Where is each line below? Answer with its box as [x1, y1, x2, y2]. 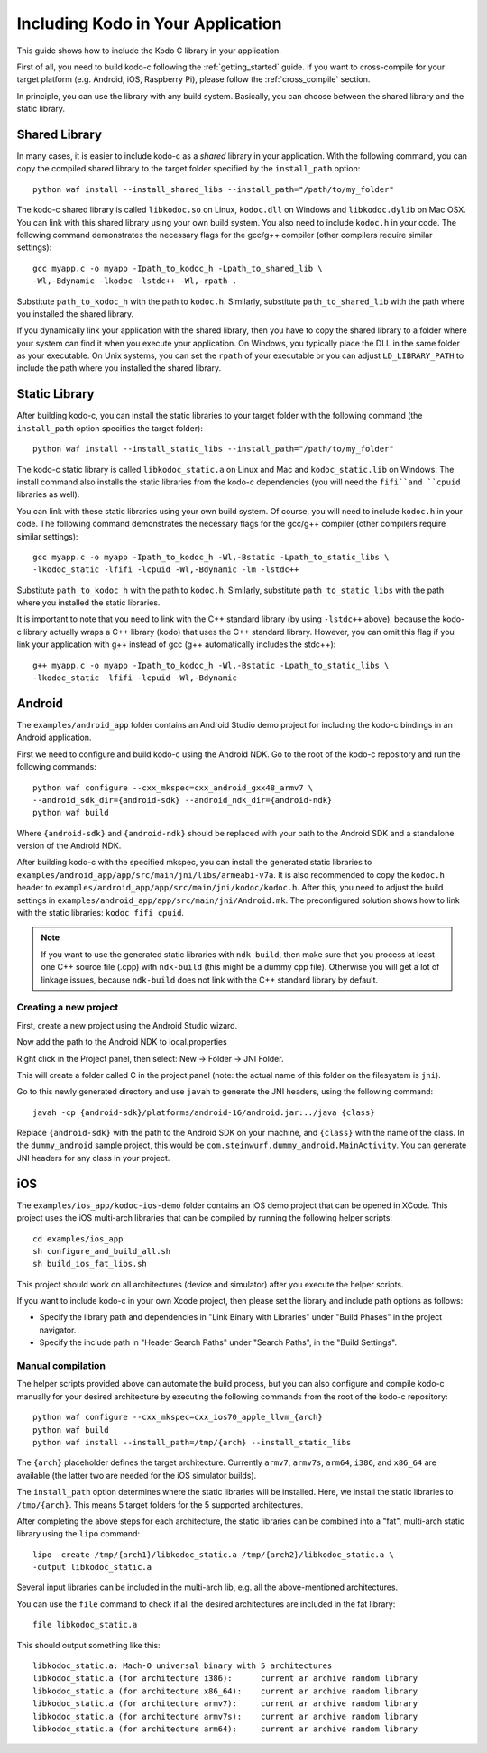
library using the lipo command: [16, 1528, 140, 1539]
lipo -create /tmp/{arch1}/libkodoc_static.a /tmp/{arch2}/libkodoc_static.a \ [32, 1549, 394, 1560]
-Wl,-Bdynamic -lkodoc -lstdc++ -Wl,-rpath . [32, 276, 238, 286]
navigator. [39, 1324, 77, 1335]
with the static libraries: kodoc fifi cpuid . [16, 908, 185, 918]
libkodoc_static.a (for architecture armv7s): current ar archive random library [32, 1711, 418, 1721]
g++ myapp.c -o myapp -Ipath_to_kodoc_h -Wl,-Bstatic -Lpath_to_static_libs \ [32, 660, 390, 670]
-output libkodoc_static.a [32, 1562, 152, 1573]
